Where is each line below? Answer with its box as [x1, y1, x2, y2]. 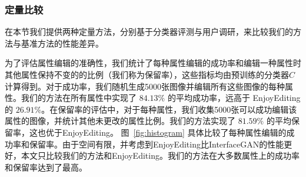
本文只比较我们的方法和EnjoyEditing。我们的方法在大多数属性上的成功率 [21, 149, 300, 162]
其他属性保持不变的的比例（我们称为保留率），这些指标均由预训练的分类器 [5, 68, 289, 80]
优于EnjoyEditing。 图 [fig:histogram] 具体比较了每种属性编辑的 [45, 126, 287, 138]
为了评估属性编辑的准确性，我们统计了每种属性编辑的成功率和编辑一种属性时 [5, 57, 301, 69]
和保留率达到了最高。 [5, 160, 87, 173]
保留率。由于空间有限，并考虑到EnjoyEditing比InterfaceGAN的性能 [29, 137, 284, 150]
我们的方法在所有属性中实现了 [21, 91, 137, 104]
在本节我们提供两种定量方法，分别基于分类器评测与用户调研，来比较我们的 [5, 25, 293, 38]
